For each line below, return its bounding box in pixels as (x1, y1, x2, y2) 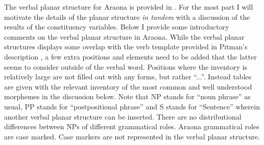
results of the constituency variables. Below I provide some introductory (4, 21, 229, 32)
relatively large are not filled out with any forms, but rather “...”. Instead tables (4, 71, 252, 82)
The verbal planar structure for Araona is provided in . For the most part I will (4, 2, 253, 12)
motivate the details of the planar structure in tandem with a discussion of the (4, 11, 250, 22)
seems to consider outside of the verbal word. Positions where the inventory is (4, 61, 248, 72)
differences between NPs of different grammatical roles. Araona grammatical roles (4, 121, 259, 132)
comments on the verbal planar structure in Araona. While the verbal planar (4, 31, 245, 42)
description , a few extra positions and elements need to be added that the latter (4, 51, 257, 62)
